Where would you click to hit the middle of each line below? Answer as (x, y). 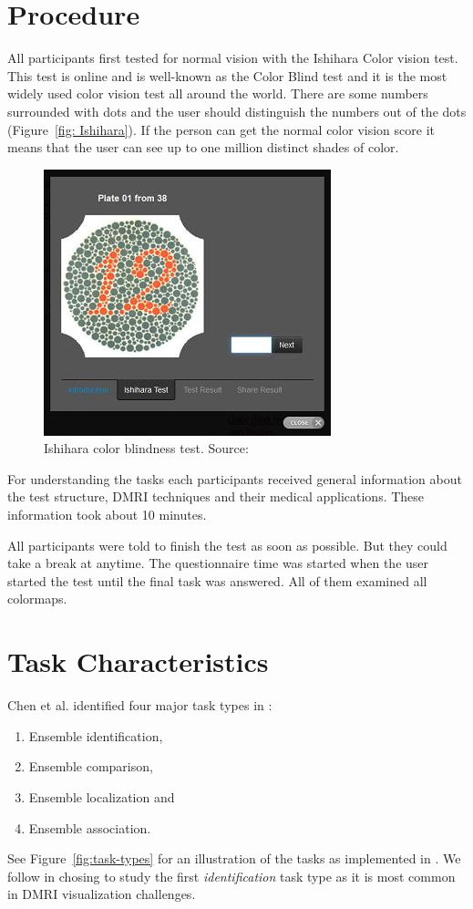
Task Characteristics (138, 661)
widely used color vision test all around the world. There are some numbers (218, 93)
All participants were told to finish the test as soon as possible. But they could (227, 545)
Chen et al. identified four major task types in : (140, 705)
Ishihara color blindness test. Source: (146, 448)
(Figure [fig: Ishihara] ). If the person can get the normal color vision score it (221, 129)
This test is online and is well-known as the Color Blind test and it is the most (227, 75)
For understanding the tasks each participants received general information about (235, 478)
